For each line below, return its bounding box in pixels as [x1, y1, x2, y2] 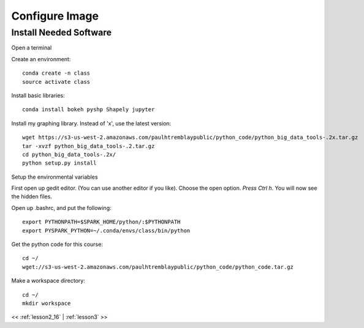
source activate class [22, 78, 91, 85]
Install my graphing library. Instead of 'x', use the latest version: [11, 119, 172, 127]
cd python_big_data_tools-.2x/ [22, 151, 116, 158]
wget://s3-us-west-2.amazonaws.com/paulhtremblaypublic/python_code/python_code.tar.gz [22, 263, 294, 270]
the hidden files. [11, 193, 52, 200]
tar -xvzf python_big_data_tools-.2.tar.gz [22, 143, 155, 149]
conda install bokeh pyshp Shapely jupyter [22, 106, 155, 113]
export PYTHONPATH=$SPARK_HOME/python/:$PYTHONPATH [22, 218, 181, 226]
